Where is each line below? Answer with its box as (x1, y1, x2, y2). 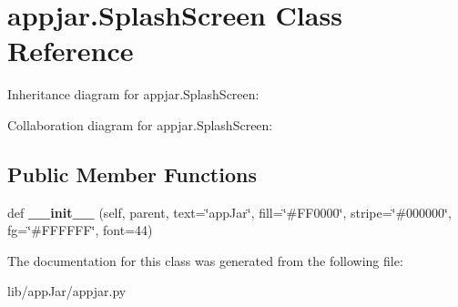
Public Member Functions (7, 159, 257, 188)
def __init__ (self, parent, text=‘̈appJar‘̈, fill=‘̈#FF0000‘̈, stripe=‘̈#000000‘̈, (7, 202, 452, 221)
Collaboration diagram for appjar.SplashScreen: (7, 115, 273, 134)
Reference (7, 32, 134, 69)
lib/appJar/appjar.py (7, 281, 127, 301)
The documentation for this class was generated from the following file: (7, 251, 403, 270)
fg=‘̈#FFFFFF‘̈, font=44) (7, 220, 153, 240)
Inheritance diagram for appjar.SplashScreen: (7, 85, 260, 104)
